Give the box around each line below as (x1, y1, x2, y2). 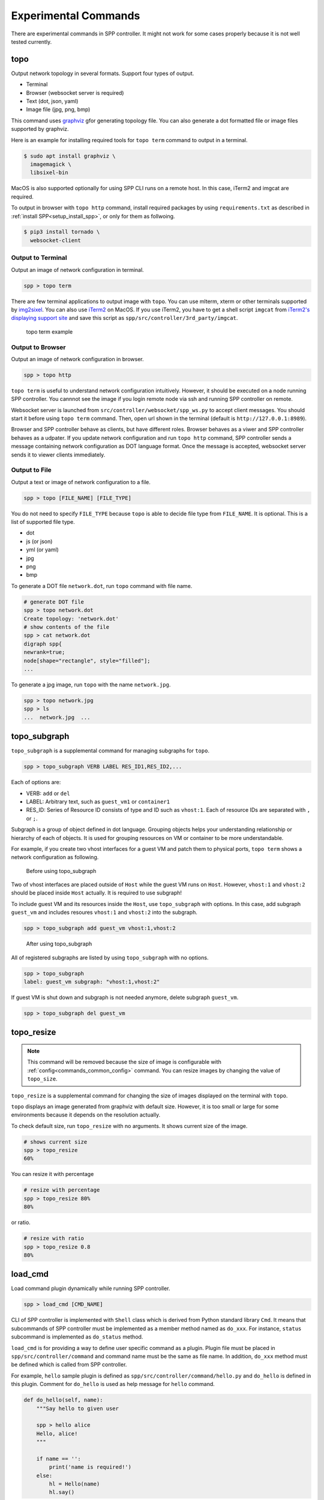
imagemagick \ (30, 161, 72, 167)
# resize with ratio (23, 1235, 84, 1242)
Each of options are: (11, 779, 61, 786)
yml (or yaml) (26, 546, 59, 553)
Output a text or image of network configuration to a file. (11, 478, 151, 485)
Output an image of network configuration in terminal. (11, 266, 144, 273)
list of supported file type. (11, 518, 75, 526)
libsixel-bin (30, 169, 68, 176)
